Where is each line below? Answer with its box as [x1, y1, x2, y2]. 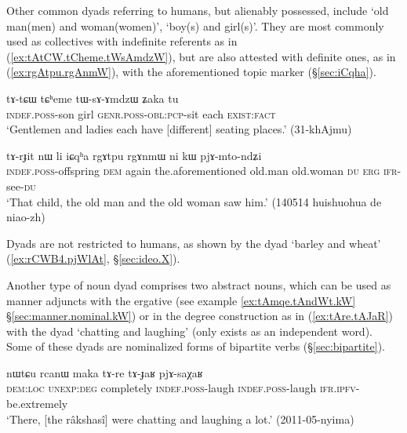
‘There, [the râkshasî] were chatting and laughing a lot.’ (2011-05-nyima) [6, 410, 354, 427]
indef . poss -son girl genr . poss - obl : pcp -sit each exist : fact [6, 105, 276, 122]
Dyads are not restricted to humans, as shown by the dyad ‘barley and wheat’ [6, 235, 381, 251]
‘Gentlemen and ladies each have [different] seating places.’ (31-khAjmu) [6, 121, 352, 137]
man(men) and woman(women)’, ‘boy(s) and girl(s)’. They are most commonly [6, 17, 384, 34]
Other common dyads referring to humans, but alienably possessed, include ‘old [6, 2, 389, 18]
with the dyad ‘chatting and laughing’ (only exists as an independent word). [6, 322, 372, 339]
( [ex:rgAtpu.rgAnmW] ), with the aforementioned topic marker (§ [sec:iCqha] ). [6, 64, 376, 80]
